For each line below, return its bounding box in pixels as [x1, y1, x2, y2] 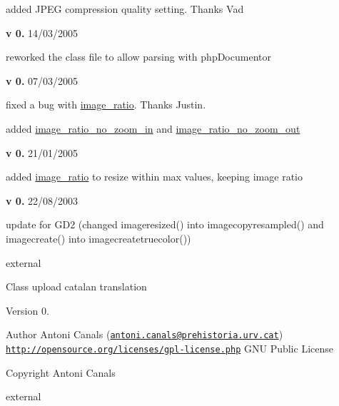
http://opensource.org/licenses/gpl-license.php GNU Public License [6, 340, 333, 355]
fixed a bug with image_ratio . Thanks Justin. [6, 97, 206, 112]
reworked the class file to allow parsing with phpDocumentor [6, 49, 271, 64]
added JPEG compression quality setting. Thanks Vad [6, 1, 244, 16]
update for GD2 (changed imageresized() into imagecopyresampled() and [6, 217, 324, 232]
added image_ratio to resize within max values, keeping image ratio [6, 169, 303, 184]
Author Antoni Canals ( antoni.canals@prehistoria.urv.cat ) [6, 327, 283, 342]
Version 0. [6, 303, 49, 318]
